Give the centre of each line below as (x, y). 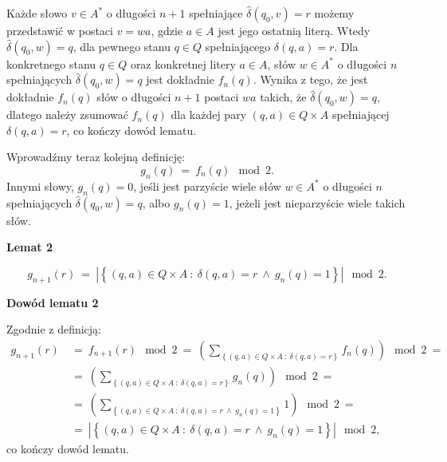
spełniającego (238, 46)
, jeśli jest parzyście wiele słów (207, 186)
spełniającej (361, 115)
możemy (334, 13)
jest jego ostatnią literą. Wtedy (294, 30)
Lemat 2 (29, 247)
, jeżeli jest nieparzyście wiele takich (317, 202)
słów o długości (134, 97)
